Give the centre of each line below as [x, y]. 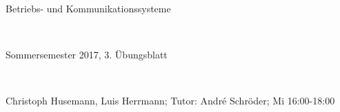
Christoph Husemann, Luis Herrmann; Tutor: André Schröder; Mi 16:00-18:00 [170, 101]
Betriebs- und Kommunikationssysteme [88, 8]
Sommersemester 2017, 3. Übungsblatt [87, 55]
